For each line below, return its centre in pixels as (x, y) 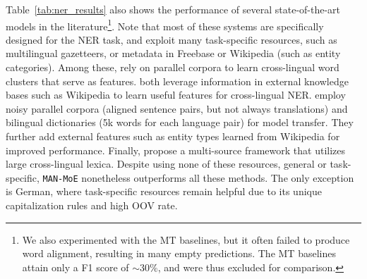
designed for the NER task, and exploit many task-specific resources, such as (172, 39)
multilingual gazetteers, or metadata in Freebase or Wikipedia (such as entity (173, 53)
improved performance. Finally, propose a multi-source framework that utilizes (176, 150)
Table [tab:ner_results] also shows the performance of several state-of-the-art (173, 9)
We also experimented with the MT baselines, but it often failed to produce (186, 239)
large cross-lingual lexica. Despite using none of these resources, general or (166, 164)
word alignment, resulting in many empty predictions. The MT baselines (179, 253)
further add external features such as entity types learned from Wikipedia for (173, 136)
